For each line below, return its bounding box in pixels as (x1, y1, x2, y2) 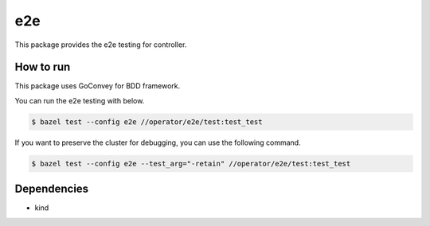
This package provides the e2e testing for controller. (14, 40, 187, 49)
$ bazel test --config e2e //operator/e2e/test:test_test (31, 117, 263, 127)
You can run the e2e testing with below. (14, 95, 145, 105)
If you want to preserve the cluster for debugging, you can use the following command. (14, 138, 302, 147)
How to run (14, 60, 71, 74)
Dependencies (14, 182, 89, 196)
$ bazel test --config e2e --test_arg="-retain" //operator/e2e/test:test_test (31, 159, 351, 168)
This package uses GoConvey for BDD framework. (14, 81, 181, 91)
